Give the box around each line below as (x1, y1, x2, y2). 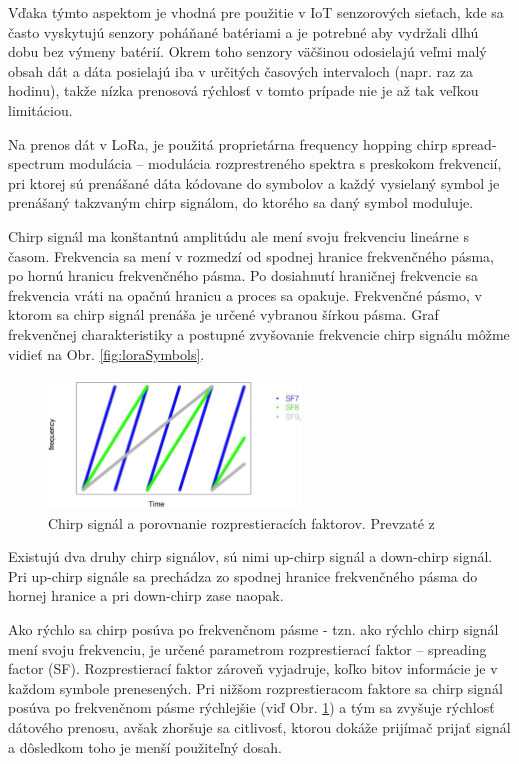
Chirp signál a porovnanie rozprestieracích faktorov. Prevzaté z (48, 512, 435, 533)
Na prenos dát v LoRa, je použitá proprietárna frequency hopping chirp (8, 133, 448, 154)
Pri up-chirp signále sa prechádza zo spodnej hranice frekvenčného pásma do (8, 565, 478, 586)
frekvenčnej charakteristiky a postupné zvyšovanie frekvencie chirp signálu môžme (8, 323, 510, 344)
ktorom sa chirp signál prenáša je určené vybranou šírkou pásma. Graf (8, 304, 439, 325)
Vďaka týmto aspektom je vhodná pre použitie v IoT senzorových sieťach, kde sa (8, 2, 504, 22)
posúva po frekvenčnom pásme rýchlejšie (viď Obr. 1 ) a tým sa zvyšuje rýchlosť (8, 697, 495, 718)
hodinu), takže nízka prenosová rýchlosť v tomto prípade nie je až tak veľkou (8, 80, 479, 101)
